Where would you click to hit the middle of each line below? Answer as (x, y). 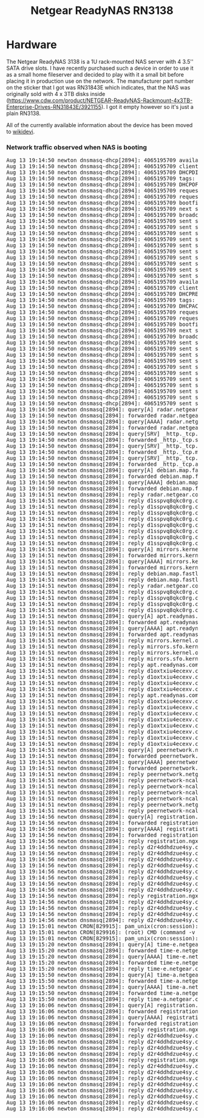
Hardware (32, 45)
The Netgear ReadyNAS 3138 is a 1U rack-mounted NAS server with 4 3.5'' (100, 61)
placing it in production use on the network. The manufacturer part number (100, 81)
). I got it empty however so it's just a (148, 106)
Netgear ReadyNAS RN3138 (102, 11)
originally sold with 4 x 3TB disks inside (56, 94)
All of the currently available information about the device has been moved (100, 125)
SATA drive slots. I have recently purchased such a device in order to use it (100, 68)
